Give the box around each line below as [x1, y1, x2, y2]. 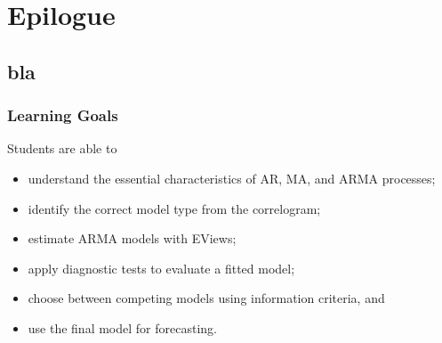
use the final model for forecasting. [28, 318, 217, 337]
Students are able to [7, 139, 117, 158]
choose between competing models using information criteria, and [28, 289, 385, 307]
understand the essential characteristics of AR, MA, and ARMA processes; [28, 168, 436, 187]
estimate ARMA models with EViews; [28, 229, 237, 248]
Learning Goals [7, 104, 118, 127]
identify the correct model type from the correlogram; [28, 199, 321, 217]
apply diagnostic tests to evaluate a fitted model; [28, 258, 295, 277]
